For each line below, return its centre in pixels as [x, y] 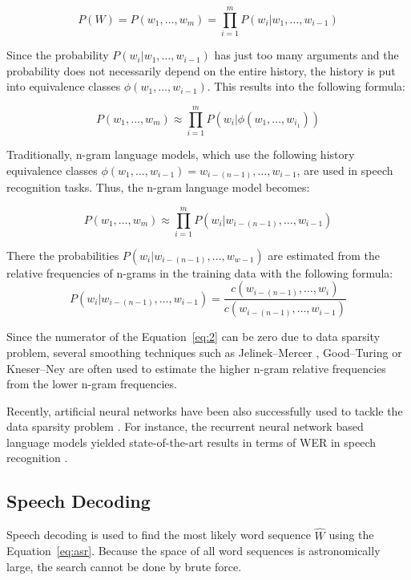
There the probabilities [63, 255]
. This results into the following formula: [306, 86]
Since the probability [58, 55]
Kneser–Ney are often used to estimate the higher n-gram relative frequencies [196, 368]
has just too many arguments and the [306, 55]
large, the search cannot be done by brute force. [124, 566]
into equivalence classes [64, 86]
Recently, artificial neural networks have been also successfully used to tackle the [205, 410]
